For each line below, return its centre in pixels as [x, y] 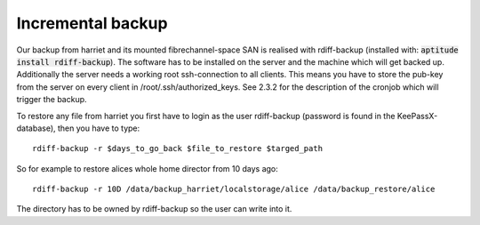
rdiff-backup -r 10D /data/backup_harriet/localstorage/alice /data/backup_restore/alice [234, 189]
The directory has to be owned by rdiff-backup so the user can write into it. [154, 209]
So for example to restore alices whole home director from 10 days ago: [148, 168]
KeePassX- [417, 116]
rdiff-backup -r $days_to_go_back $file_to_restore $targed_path [178, 149]
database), [36, 128]
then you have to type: [99, 128]
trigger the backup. [52, 100]
